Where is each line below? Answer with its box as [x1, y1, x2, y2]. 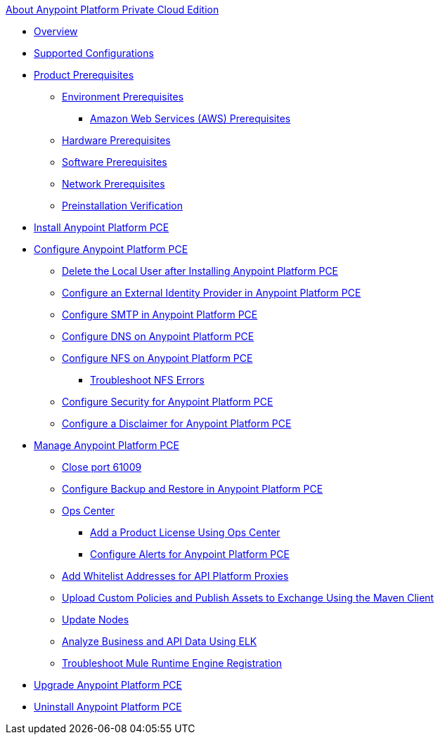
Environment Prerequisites [62, 91, 184, 103]
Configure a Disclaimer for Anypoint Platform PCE [62, 417, 292, 429]
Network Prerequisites [62, 178, 165, 190]
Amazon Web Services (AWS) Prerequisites [90, 112, 291, 124]
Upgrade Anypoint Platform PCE [34, 679, 182, 691]
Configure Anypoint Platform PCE [34, 243, 188, 255]
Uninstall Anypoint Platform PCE [34, 701, 182, 713]
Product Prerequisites [34, 69, 134, 81]
